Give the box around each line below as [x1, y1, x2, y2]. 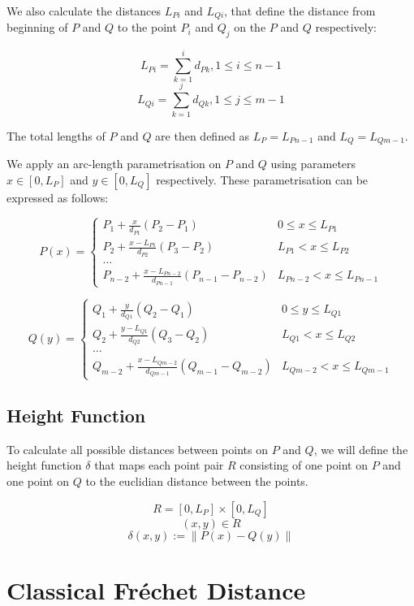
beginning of [6, 19, 68, 36]
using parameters [270, 154, 356, 171]
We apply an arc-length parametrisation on [6, 154, 222, 171]
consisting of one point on [239, 457, 368, 474]
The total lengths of [6, 127, 106, 144]
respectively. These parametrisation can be [156, 171, 369, 188]
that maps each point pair [94, 457, 224, 474]
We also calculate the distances [6, 2, 161, 19]
